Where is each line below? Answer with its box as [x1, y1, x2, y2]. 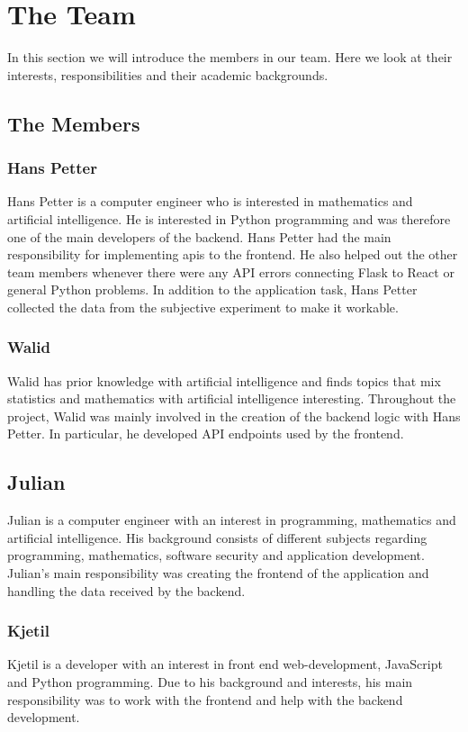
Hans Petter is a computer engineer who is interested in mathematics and [7, 192, 413, 211]
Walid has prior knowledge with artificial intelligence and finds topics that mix [7, 371, 441, 390]
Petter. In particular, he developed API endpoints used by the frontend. [7, 424, 404, 443]
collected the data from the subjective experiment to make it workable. [7, 297, 399, 316]
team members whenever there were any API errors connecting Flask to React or [7, 262, 454, 281]
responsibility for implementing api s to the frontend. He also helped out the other [7, 245, 458, 264]
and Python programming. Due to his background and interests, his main [7, 673, 413, 691]
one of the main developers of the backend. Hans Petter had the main [7, 227, 391, 246]
